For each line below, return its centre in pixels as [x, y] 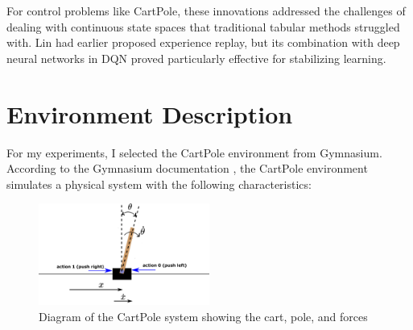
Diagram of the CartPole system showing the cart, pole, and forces [203, 316]
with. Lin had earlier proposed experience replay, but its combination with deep [203, 42]
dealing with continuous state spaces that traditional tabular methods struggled [203, 26]
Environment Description [150, 113]
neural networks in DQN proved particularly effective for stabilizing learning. [196, 58]
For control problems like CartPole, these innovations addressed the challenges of [206, 10]
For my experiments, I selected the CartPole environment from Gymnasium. [194, 152]
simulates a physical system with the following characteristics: [159, 184]
